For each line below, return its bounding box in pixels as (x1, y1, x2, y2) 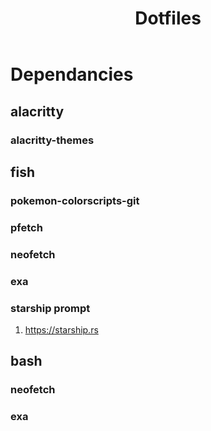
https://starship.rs (24, 323, 99, 336)
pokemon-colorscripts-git (10, 193, 140, 207)
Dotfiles (134, 7, 202, 30)
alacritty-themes (10, 133, 95, 147)
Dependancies (10, 63, 134, 86)
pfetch (10, 220, 43, 234)
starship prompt (10, 301, 91, 315)
